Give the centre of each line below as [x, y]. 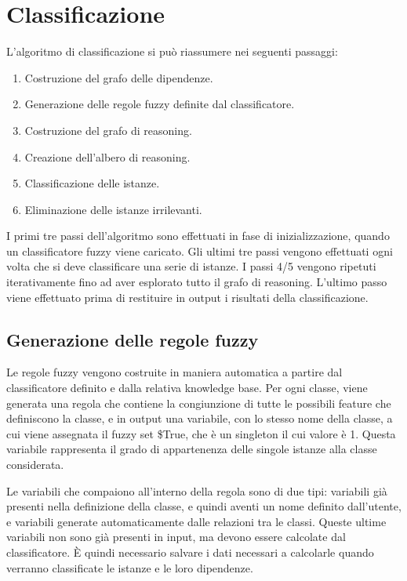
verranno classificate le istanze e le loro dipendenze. [130, 567]
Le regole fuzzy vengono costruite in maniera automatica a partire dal [174, 372]
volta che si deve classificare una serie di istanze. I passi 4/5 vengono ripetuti [191, 266]
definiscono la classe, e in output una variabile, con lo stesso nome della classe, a [200, 418]
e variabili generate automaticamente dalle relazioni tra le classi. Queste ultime [196, 521]
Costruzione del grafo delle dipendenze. [119, 77]
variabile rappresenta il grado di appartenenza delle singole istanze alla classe [192, 449]
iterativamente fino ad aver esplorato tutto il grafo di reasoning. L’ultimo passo [197, 282]
